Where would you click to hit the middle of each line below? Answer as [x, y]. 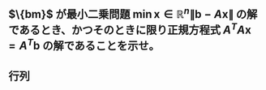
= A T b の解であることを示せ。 [84, 45]
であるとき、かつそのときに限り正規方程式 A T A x [130, 29]
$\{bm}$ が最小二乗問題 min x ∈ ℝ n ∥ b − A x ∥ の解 [133, 13]
